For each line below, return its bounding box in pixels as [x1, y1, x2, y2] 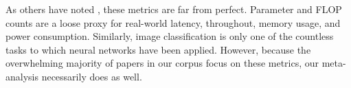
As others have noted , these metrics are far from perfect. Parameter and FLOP [5, 2, 342, 16]
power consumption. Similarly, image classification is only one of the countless [5, 29, 334, 43]
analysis [5, 69, 38, 83]
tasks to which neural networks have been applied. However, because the [5, 42, 311, 56]
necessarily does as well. [41, 69, 142, 83]
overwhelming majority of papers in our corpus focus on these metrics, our [5, 56, 319, 70]
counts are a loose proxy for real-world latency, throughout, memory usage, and [5, 15, 341, 30]
